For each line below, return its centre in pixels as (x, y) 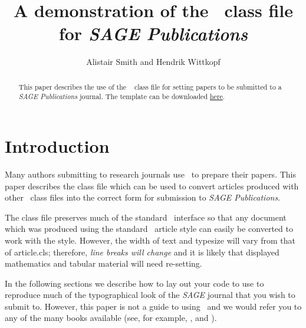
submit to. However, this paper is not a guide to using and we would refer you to (153, 306)
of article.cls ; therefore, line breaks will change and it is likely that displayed (142, 252)
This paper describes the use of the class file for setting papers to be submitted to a (150, 86)
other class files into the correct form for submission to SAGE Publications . (143, 197)
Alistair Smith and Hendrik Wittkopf (153, 62)
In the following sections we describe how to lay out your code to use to (134, 283)
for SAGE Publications (153, 34)
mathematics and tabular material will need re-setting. (103, 263)
